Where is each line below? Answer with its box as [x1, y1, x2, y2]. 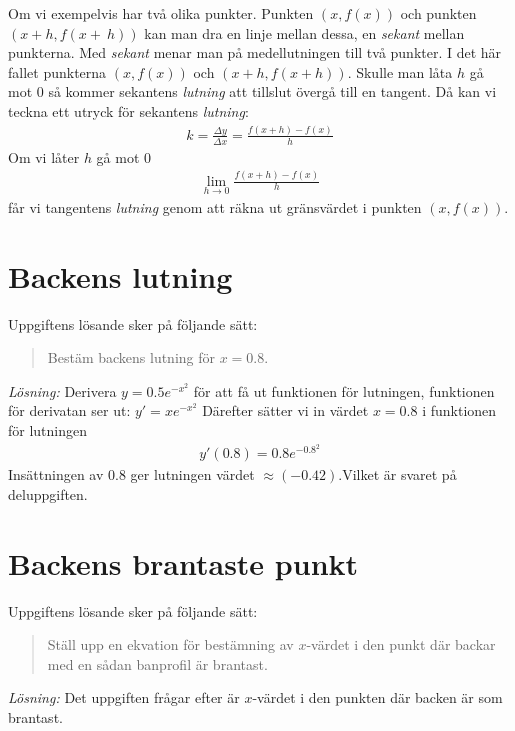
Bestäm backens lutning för [47, 347, 216, 368]
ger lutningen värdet [130, 464, 255, 485]
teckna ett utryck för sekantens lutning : [8, 100, 249, 121]
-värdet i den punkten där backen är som [252, 687, 503, 708]
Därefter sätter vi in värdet [202, 400, 369, 421]
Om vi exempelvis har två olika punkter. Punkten [8, 3, 314, 23]
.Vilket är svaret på [338, 464, 457, 485]
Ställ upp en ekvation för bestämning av [47, 634, 294, 655]
